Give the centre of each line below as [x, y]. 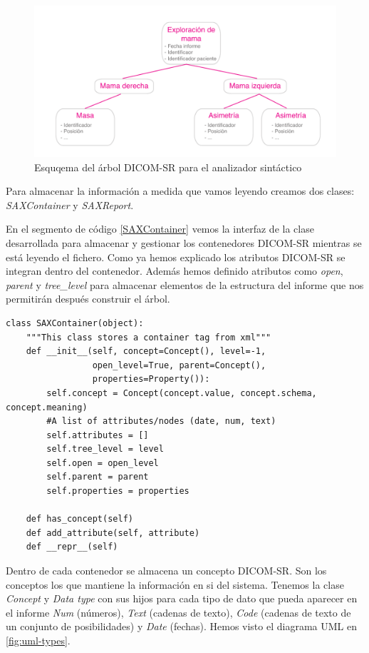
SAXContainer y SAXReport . [70, 204]
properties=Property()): [151, 379]
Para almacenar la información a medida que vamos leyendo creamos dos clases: [180, 191]
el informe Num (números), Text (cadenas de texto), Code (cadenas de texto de [178, 612]
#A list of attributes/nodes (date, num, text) [161, 421]
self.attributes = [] [98, 435]
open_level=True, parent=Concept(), [179, 365]
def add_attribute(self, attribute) [113, 533]
